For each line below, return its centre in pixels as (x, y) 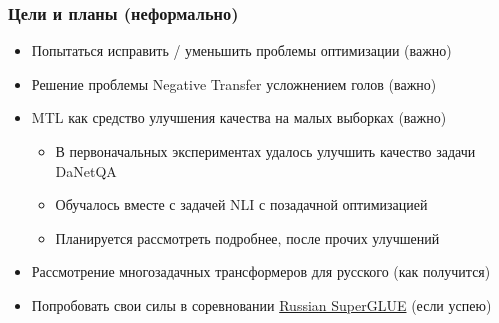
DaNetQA (86, 170)
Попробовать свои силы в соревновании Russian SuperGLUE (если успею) (261, 304)
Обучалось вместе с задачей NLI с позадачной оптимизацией (241, 204)
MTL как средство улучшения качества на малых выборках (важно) (239, 117)
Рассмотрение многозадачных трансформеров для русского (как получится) (261, 271)
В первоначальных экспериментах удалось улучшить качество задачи (265, 151)
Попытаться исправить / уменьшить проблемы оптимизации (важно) (241, 50)
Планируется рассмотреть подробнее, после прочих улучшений (247, 237)
